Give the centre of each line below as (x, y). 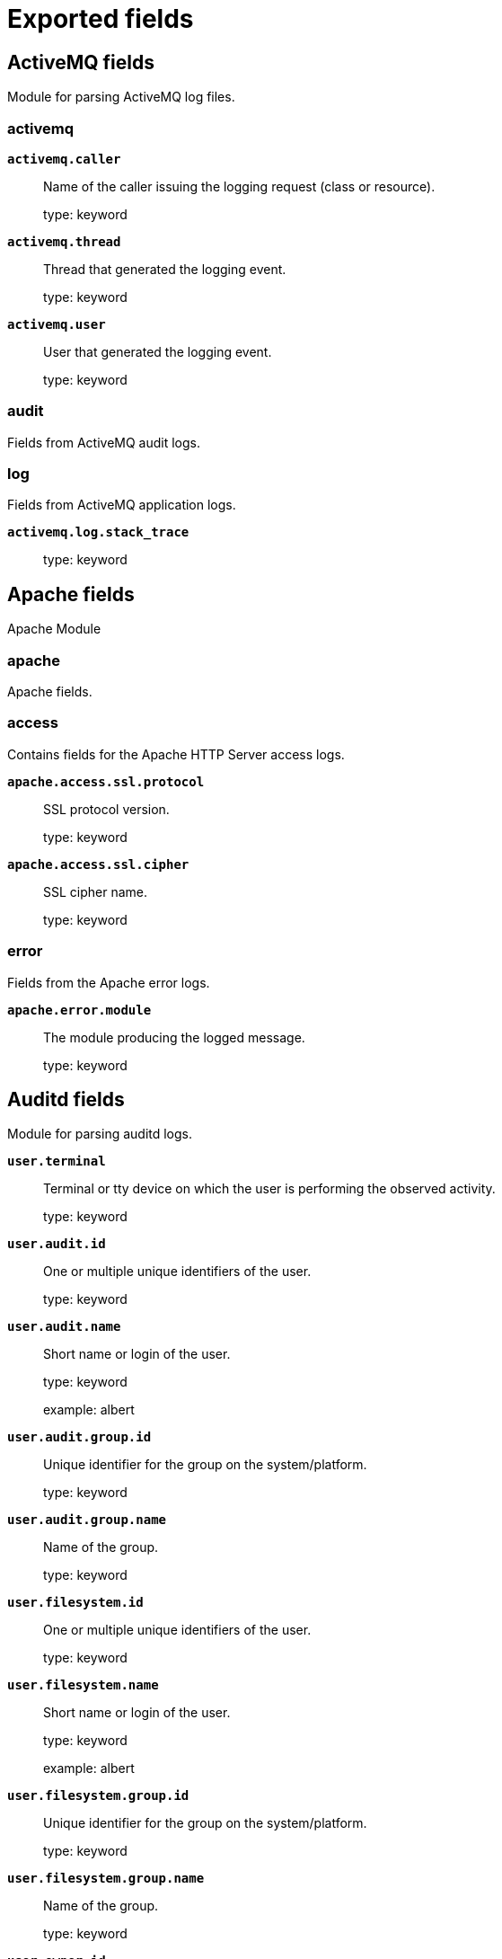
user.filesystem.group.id (98, 1796)
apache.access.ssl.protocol (106, 781)
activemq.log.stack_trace (98, 532)
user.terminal (57, 1161)
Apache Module (54, 629)
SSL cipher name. (96, 891)
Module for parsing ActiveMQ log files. (121, 97)
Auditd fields (66, 1099)
